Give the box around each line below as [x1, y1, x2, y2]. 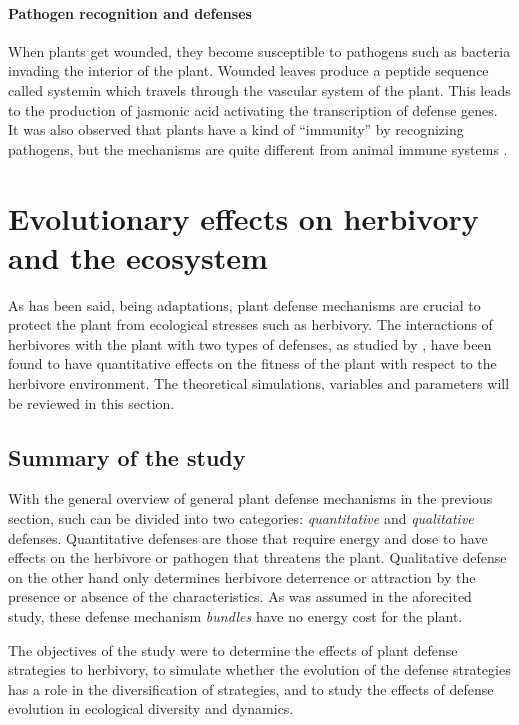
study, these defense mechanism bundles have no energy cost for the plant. [8, 606, 463, 626]
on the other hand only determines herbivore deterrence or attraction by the [8, 566, 476, 587]
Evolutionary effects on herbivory [8, 197, 479, 238]
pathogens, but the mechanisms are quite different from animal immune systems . [8, 138, 508, 159]
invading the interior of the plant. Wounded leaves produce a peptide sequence [8, 60, 489, 81]
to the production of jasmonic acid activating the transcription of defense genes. [8, 99, 498, 120]
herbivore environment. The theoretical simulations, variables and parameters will [8, 373, 510, 394]
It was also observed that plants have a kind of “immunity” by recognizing [8, 119, 464, 140]
